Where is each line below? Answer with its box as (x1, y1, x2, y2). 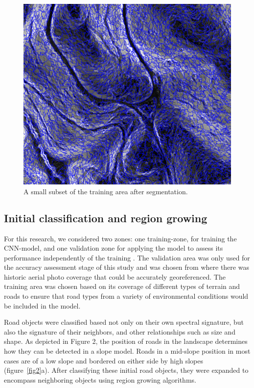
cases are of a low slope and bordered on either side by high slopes (4, 355, 203, 365)
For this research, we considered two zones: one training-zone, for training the (4, 233, 237, 243)
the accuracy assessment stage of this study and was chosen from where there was (4, 262, 249, 272)
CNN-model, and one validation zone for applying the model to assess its (4, 243, 223, 253)
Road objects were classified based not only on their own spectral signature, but (4, 317, 244, 327)
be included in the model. (4, 300, 81, 310)
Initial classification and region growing (4, 210, 208, 225)
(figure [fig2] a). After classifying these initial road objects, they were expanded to (4, 365, 249, 375)
